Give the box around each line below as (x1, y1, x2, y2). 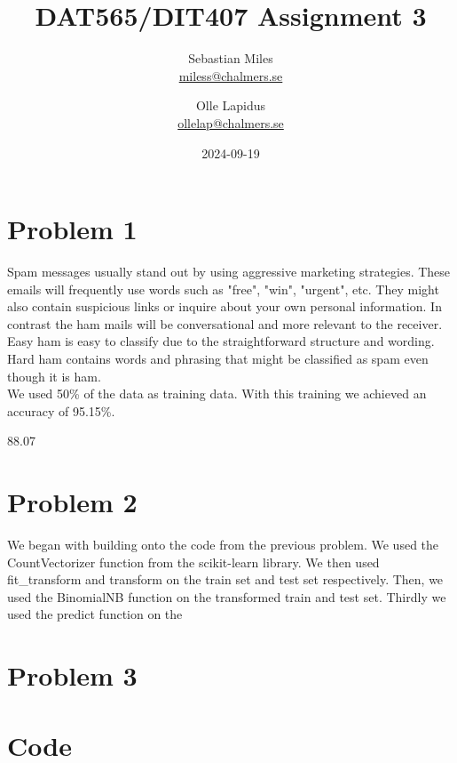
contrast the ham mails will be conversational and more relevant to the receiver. (7, 314, 443, 333)
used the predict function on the (7, 605, 183, 623)
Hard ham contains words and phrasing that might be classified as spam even (7, 349, 429, 367)
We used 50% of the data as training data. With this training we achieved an (7, 384, 427, 403)
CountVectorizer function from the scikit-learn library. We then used (7, 552, 380, 571)
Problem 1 (7, 211, 138, 247)
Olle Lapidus (195, 96, 266, 115)
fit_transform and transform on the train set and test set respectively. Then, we (7, 570, 444, 589)
